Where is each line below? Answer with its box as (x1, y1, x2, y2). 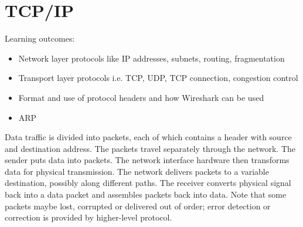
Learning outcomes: (5, 32, 75, 45)
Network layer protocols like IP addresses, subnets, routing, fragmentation (18, 52, 285, 64)
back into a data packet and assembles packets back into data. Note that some (5, 188, 287, 201)
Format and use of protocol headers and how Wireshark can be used (18, 91, 264, 103)
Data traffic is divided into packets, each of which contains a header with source (5, 131, 292, 143)
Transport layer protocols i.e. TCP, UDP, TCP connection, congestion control (18, 72, 298, 84)
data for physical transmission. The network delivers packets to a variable (5, 165, 269, 177)
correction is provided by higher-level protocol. (5, 211, 172, 223)
